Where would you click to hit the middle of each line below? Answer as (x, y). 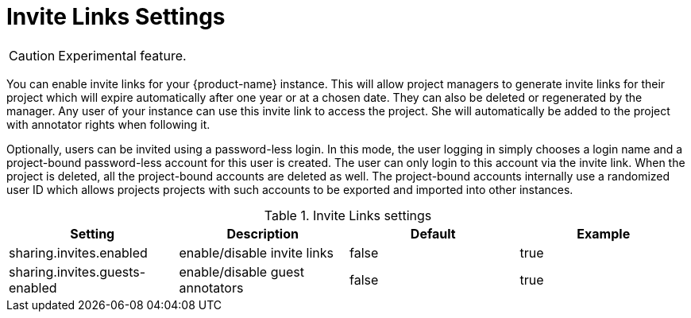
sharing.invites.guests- (77, 271)
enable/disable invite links (256, 252)
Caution (32, 55)
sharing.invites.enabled (78, 252)
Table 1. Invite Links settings (348, 215)
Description (263, 233)
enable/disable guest (241, 271)
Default (433, 233)
